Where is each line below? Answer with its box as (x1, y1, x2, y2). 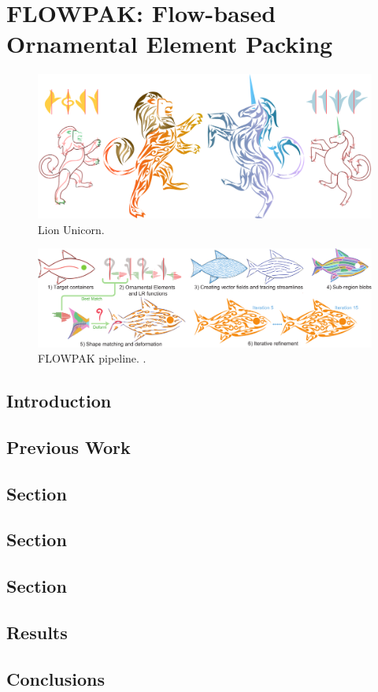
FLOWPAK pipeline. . (38, 350, 146, 366)
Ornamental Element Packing (6, 28, 333, 60)
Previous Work (6, 434, 131, 459)
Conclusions (6, 666, 106, 690)
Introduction (6, 389, 112, 413)
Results (6, 620, 68, 645)
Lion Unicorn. (38, 221, 105, 237)
